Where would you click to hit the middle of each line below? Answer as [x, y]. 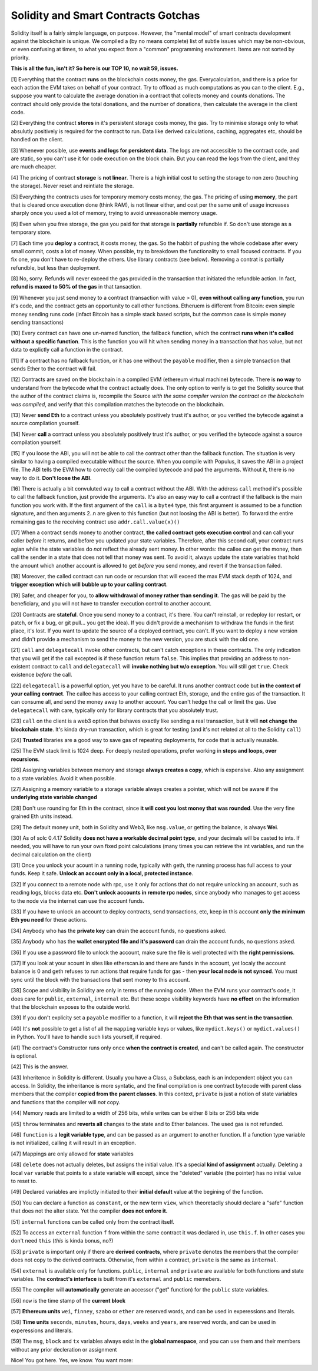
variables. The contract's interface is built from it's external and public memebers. [116, 1279]
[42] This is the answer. [40, 1067]
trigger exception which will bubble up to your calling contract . [89, 585]
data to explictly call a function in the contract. [67, 350]
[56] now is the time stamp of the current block [68, 1300]
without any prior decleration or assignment [64, 1349]
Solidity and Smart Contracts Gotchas [105, 15]
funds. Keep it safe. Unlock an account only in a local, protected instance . [102, 873]
